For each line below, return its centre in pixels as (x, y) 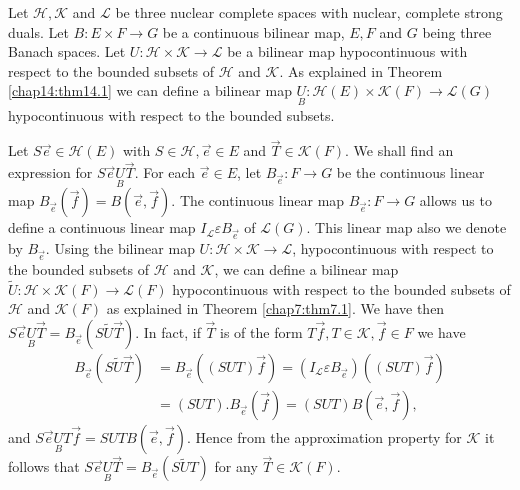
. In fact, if (168, 331)
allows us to (455, 200)
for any (236, 466)
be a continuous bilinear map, (253, 31)
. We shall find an (399, 150)
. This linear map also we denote (406, 227)
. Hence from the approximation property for (324, 437)
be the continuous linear (410, 172)
